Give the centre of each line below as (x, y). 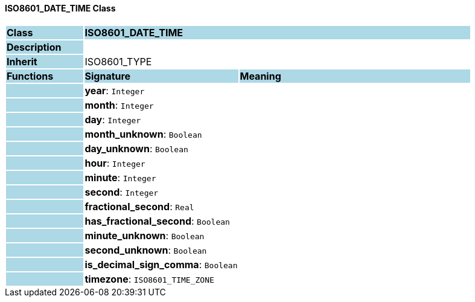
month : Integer (119, 105)
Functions (30, 76)
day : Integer (113, 119)
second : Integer (122, 192)
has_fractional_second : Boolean (157, 221)
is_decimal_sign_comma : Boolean (161, 264)
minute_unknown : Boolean (145, 235)
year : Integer (115, 90)
